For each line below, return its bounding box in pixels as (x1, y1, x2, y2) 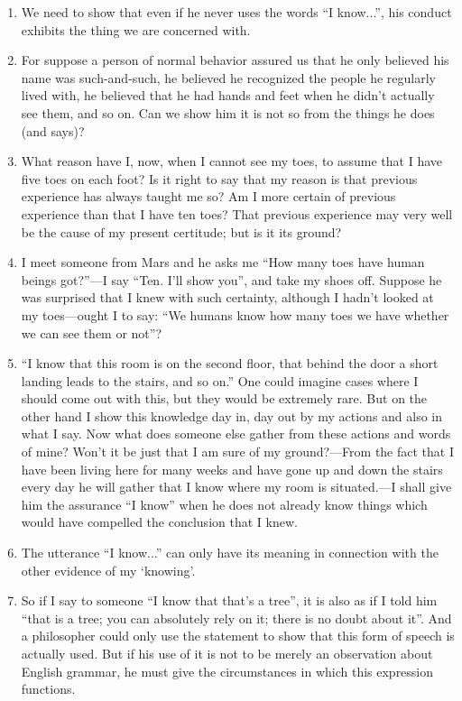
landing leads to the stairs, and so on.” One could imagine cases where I (21, 371, 419, 390)
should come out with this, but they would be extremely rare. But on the (21, 389, 428, 408)
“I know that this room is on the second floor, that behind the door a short (21, 354, 439, 373)
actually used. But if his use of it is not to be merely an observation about (21, 644, 433, 662)
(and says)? (21, 121, 85, 140)
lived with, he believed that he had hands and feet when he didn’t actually (21, 86, 435, 105)
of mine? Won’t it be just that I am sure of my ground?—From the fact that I (21, 442, 454, 461)
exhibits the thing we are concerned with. (21, 20, 251, 39)
